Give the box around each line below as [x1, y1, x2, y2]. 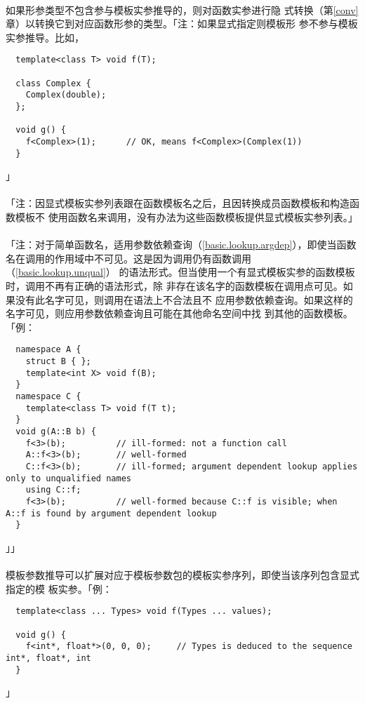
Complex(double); [25, 90, 107, 100]
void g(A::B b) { [15, 427, 96, 436]
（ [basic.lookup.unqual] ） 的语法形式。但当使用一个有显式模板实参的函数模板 [6, 265, 355, 279]
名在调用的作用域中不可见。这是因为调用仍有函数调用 [6, 250, 251, 265]
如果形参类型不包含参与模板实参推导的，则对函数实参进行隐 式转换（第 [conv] [6, 2, 359, 17]
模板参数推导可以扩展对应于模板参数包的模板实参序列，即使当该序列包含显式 [6, 568, 359, 582]
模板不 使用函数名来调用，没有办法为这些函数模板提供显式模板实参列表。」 [15, 210, 358, 225]
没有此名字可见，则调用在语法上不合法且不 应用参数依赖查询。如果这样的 [15, 292, 353, 307]
